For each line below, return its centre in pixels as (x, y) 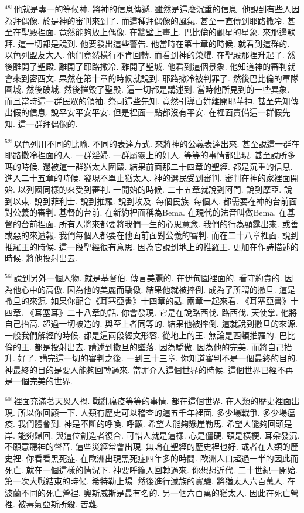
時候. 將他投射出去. (41, 258)
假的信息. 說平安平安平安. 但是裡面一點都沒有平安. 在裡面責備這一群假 (147, 112)
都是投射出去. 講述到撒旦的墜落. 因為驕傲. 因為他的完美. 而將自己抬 (163, 346)
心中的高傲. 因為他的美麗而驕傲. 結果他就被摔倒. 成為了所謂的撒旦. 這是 (158, 289)
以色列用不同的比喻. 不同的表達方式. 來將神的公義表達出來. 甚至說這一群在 (157, 143)
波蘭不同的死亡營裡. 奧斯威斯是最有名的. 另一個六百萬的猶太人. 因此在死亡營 (152, 492)
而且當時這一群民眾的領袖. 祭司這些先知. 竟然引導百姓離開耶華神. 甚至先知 (148, 100)
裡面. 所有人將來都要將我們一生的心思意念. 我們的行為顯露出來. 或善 (168, 223)
